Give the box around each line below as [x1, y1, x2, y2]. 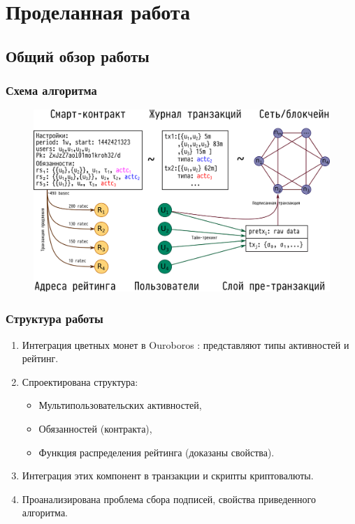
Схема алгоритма [6, 82, 97, 99]
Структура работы [6, 310, 103, 327]
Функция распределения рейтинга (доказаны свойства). [38, 444, 275, 459]
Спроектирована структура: [22, 374, 138, 389]
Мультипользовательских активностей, [38, 398, 202, 412]
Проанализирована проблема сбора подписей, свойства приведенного [22, 491, 316, 506]
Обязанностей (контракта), [38, 421, 152, 435]
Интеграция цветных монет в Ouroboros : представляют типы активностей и [22, 337, 349, 352]
